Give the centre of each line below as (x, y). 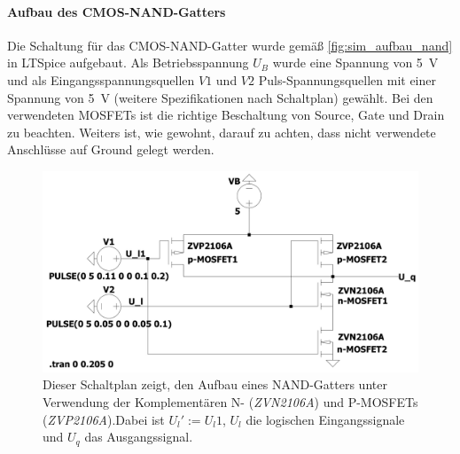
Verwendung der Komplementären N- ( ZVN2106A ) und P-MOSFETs (230, 401)
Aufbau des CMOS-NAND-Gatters (117, 11)
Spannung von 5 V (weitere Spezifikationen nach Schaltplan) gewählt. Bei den (220, 97)
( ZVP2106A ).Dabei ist (104, 419)
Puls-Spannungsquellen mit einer (347, 79)
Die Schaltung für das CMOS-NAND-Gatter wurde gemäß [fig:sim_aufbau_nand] (230, 45)
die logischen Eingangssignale (325, 419)
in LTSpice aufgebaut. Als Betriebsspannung (128, 63)
